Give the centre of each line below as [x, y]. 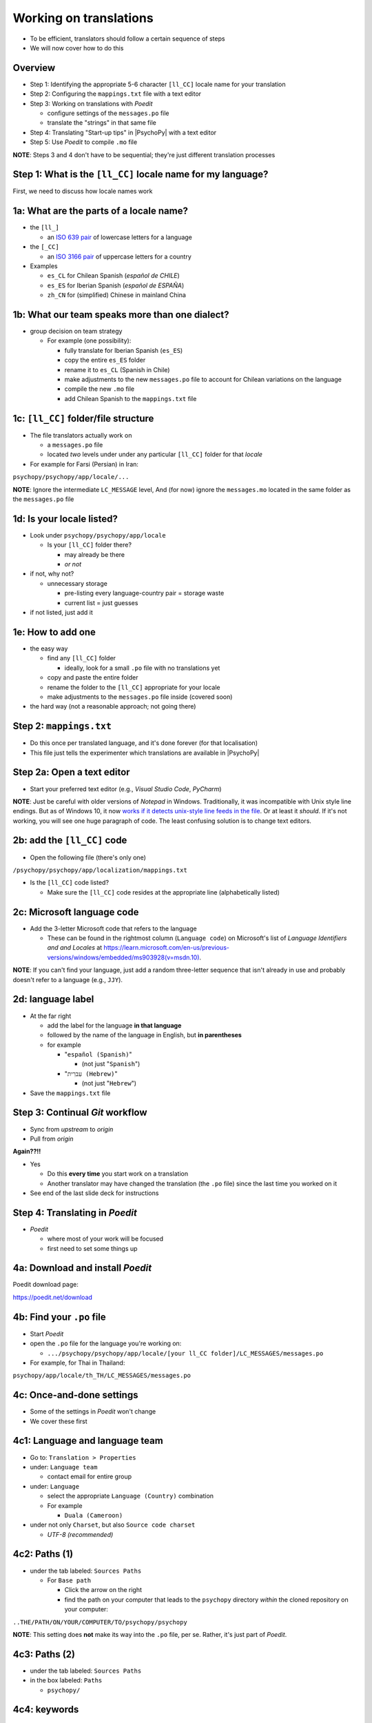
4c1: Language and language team [88, 1441]
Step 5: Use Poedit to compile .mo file [84, 142]
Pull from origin [52, 1139]
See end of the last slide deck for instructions [94, 1193]
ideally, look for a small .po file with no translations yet [142, 668]
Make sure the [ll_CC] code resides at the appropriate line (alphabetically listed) [164, 892]
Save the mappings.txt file [70, 1093]
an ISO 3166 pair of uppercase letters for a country [120, 256]
